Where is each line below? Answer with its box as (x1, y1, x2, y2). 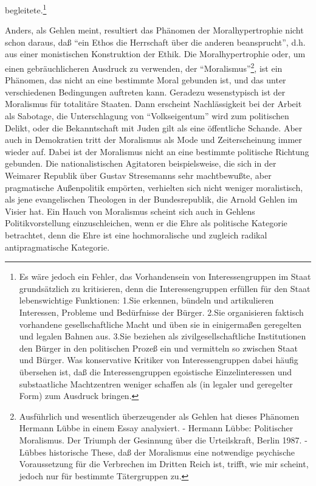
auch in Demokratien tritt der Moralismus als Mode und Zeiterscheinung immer (5, 133, 302, 146)
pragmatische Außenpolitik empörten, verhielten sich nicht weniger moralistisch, (5, 181, 303, 193)
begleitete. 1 (5, 2, 47, 16)
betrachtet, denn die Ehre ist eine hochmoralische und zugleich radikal (5, 229, 267, 241)
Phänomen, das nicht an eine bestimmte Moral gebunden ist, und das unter (5, 74, 286, 86)
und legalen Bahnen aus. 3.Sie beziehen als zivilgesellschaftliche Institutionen (19, 330, 306, 342)
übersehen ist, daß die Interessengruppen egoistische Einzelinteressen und (19, 365, 292, 378)
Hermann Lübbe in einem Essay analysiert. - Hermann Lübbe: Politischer (19, 422, 294, 434)
